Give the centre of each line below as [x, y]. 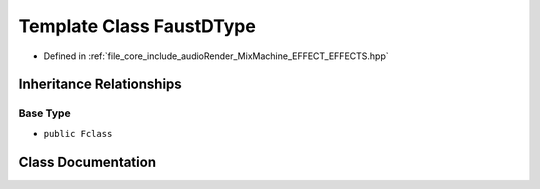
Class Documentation [87, 161]
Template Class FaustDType [137, 26]
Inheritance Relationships [100, 84]
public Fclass [78, 133]
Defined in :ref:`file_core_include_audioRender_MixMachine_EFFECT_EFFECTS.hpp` [216, 56]
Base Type [44, 113]
